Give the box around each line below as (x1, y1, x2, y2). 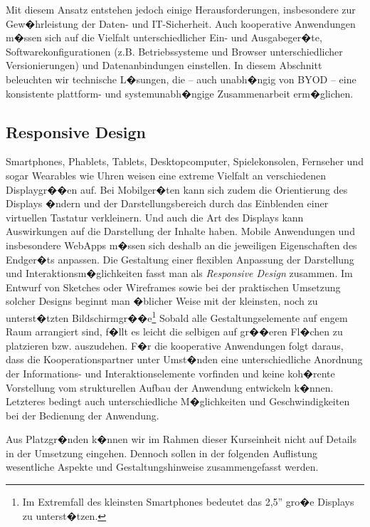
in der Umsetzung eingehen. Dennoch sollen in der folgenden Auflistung (6, 445, 318, 460)
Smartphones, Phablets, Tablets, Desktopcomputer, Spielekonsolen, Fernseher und (6, 154, 364, 169)
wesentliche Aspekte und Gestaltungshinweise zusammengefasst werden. (6, 459, 319, 474)
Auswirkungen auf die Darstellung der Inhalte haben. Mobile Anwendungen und (6, 224, 355, 239)
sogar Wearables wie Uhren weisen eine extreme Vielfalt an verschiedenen (6, 167, 327, 182)
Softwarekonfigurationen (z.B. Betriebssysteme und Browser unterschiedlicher (6, 43, 343, 58)
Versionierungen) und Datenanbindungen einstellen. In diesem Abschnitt (6, 58, 322, 73)
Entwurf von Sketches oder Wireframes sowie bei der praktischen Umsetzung (6, 279, 341, 294)
